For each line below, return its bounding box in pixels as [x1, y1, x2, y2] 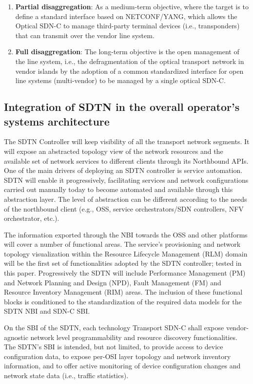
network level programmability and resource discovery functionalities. [30, 332, 237, 342]
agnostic [4, 332, 28, 342]
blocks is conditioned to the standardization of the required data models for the [4, 296, 242, 306]
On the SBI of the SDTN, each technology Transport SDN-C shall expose [4, 322, 224, 333]
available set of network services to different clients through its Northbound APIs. [4, 155, 249, 166]
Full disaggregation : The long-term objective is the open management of [15, 46, 239, 57]
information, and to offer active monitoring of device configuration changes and [4, 361, 241, 371]
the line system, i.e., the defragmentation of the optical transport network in [15, 56, 244, 66]
